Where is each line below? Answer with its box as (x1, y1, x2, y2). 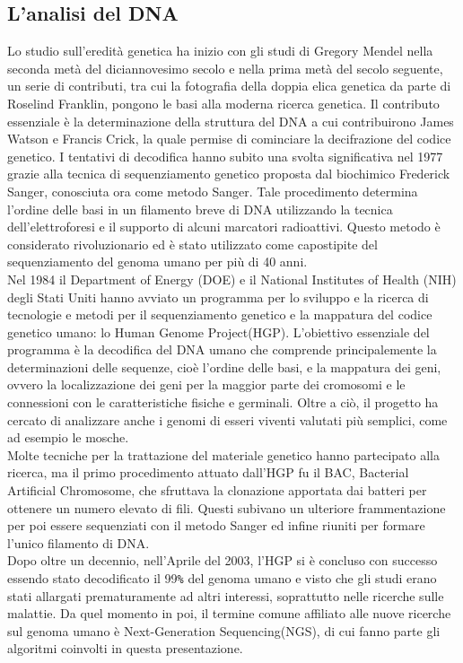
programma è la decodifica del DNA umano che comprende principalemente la (7, 340, 437, 359)
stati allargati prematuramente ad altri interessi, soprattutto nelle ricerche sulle (7, 586, 444, 605)
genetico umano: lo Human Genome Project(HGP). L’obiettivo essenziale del (7, 322, 430, 341)
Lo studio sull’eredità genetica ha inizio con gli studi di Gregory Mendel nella (7, 41, 433, 60)
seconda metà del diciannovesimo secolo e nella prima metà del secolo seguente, (7, 58, 443, 77)
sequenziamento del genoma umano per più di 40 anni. (7, 252, 308, 271)
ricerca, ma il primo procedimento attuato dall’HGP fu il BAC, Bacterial (7, 463, 409, 482)
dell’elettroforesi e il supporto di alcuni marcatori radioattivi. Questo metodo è (7, 217, 441, 236)
